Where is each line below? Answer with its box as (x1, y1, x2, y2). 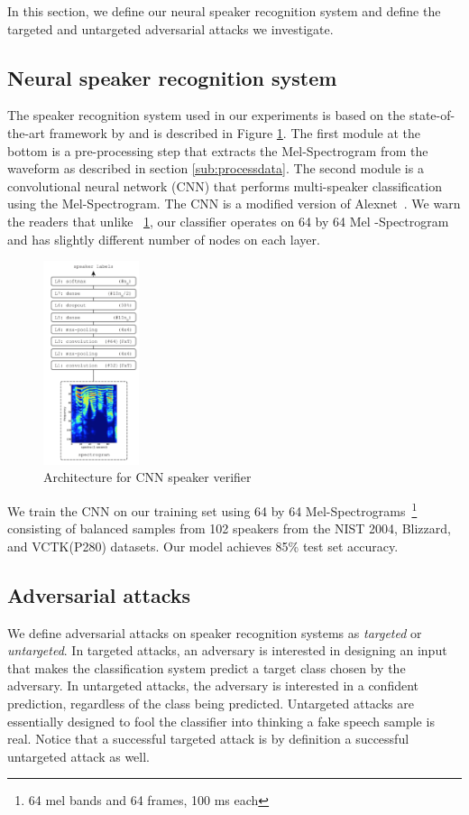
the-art (7, 123, 46, 142)
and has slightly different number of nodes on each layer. (7, 229, 320, 248)
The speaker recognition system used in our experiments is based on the (7, 106, 406, 125)
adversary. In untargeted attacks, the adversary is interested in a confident (7, 676, 419, 695)
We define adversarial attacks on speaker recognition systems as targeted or (7, 623, 422, 642)
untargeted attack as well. (7, 746, 150, 765)
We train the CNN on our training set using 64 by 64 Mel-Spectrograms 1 (7, 498, 418, 520)
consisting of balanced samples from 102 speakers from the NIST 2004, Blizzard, (7, 519, 451, 538)
